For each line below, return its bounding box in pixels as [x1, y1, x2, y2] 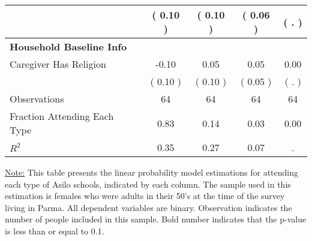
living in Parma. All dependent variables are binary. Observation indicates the [5, 201, 292, 213]
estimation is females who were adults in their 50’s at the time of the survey [5, 189, 285, 202]
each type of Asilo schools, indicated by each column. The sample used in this [5, 177, 291, 190]
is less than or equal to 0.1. [5, 224, 104, 237]
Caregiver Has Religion [10, 57, 106, 71]
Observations [10, 92, 64, 106]
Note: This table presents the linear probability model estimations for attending [5, 166, 299, 178]
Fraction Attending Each [10, 109, 114, 123]
